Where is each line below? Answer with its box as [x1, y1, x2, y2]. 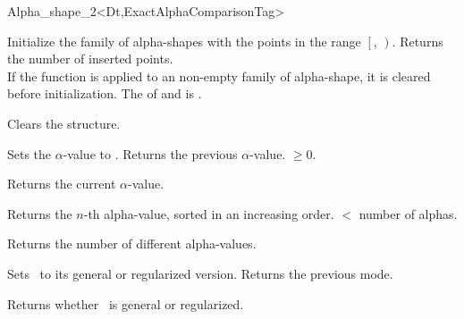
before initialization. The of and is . [7, 84, 202, 103]
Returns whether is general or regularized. [7, 294, 244, 313]
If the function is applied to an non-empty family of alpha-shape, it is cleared [7, 66, 431, 85]
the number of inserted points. [7, 49, 173, 68]
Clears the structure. [7, 113, 121, 132]
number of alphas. [359, 204, 458, 222]
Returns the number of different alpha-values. [7, 234, 257, 253]
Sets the [7, 144, 52, 163]
